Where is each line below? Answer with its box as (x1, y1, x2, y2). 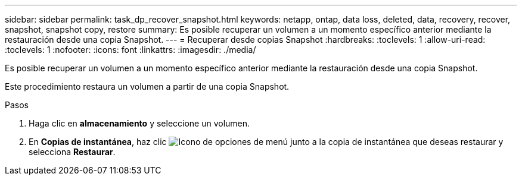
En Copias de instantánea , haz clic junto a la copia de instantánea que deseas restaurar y (29, 137, 504, 147)
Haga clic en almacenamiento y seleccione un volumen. (29, 118, 250, 128)
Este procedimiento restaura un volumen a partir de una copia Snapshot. (5, 81, 290, 91)
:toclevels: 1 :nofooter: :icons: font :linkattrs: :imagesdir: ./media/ (5, 45, 256, 55)
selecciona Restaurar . (29, 147, 116, 157)
